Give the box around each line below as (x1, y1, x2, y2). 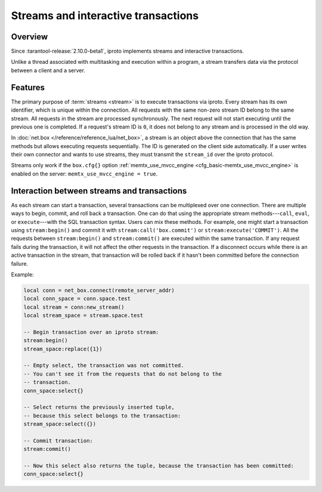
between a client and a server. (11, 66, 86, 74)
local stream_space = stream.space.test (23, 312, 143, 319)
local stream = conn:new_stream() (23, 303, 125, 310)
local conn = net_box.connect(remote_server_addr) (23, 287, 175, 294)
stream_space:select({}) (23, 421, 97, 428)
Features (11, 82, 45, 93)
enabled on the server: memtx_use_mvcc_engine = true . (11, 170, 158, 177)
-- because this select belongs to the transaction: (23, 412, 181, 419)
